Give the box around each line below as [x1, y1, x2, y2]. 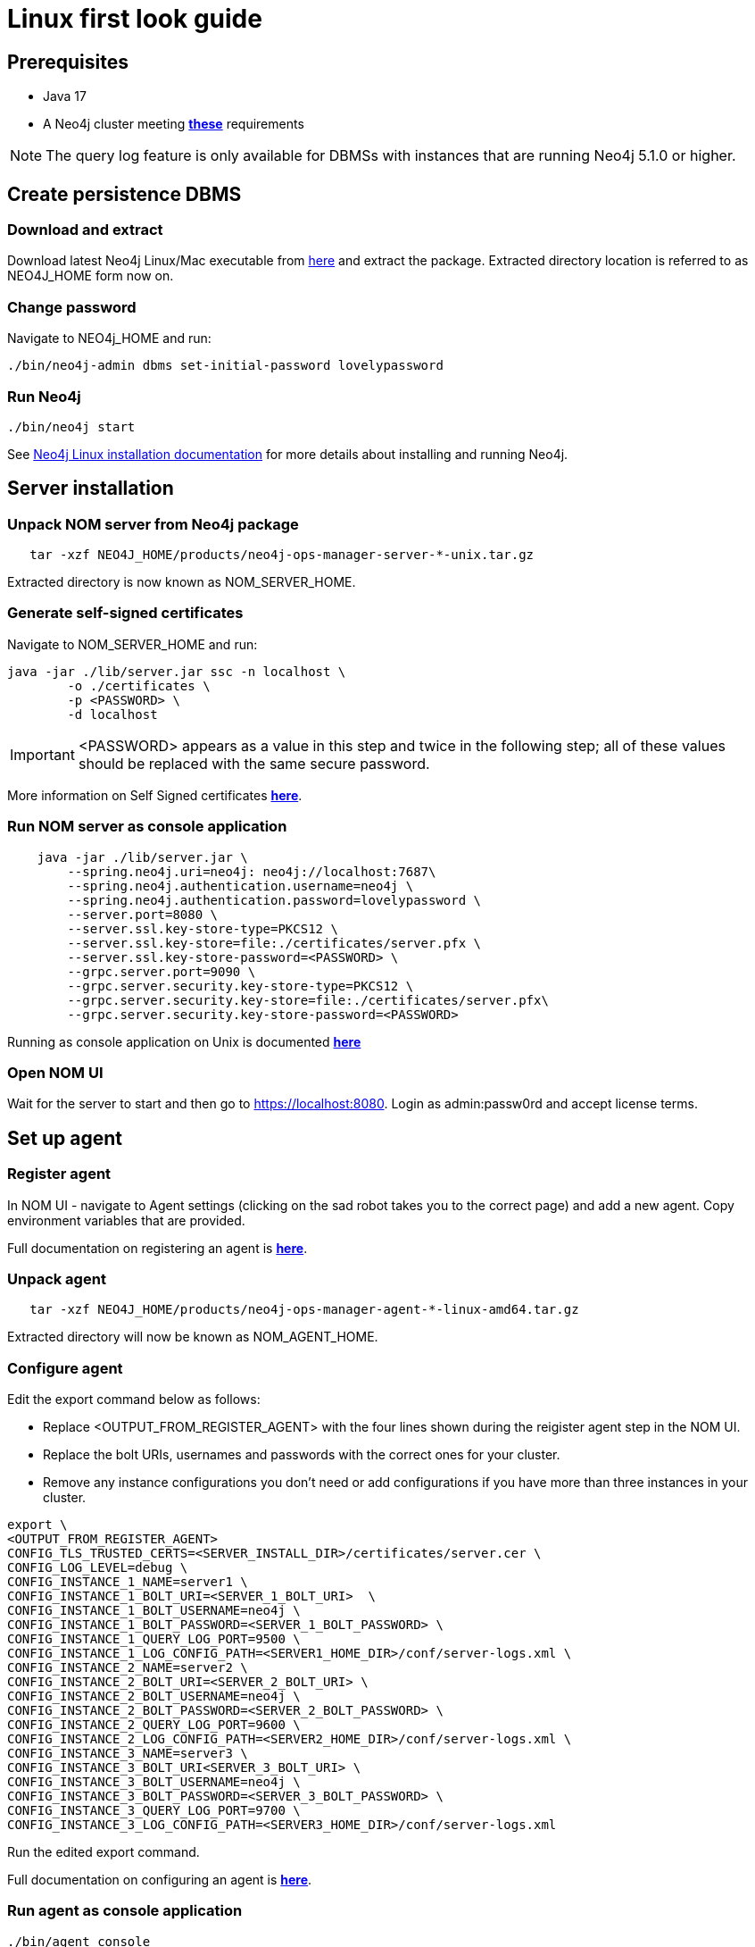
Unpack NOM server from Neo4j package [7, 514, 299, 533]
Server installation [7, 477, 174, 500]
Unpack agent [7, 1269, 106, 1288]
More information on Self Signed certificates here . [7, 787, 303, 803]
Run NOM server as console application [7, 817, 287, 836]
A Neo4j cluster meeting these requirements [43, 116, 304, 132]
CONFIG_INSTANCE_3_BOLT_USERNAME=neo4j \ [7, 1775, 301, 1790]
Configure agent [7, 1358, 123, 1377]
